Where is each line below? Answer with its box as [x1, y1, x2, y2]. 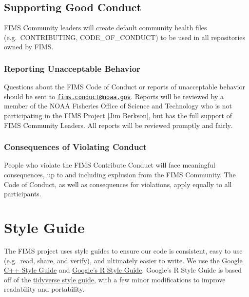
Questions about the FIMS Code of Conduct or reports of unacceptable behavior [4, 82, 245, 92]
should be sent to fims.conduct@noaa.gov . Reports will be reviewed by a [4, 91, 224, 101]
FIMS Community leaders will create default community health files [4, 22, 207, 33]
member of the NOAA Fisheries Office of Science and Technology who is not [4, 101, 232, 111]
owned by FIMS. [4, 42, 54, 52]
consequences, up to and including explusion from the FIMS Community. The [4, 170, 236, 180]
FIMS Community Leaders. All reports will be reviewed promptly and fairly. [4, 120, 232, 130]
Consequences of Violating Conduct [4, 141, 147, 153]
